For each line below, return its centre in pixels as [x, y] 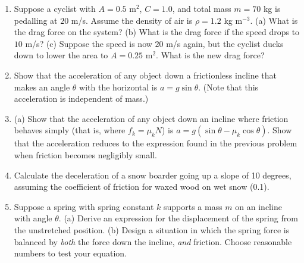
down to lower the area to [61, 55]
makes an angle [42, 87]
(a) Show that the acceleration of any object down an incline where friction [151, 118]
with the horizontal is [118, 87]
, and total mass [202, 8]
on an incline [258, 206]
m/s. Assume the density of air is [132, 20]
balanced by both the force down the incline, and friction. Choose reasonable [153, 241]
